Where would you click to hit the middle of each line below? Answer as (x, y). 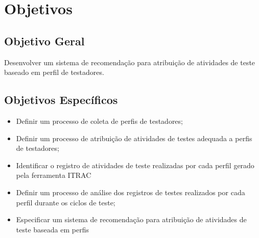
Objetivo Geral (44, 41)
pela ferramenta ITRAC (54, 175)
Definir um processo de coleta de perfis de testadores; (99, 121)
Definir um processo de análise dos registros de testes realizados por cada (131, 192)
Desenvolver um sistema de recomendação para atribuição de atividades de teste (130, 62)
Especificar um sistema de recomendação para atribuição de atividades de (131, 219)
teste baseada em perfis (52, 229)
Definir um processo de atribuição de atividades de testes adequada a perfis (134, 138)
